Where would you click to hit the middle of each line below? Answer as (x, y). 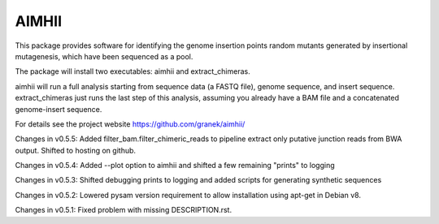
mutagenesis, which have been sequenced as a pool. (104, 56)
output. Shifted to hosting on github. (76, 150)
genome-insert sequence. (59, 109)
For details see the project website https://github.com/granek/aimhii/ (130, 124)
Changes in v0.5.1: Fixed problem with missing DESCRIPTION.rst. (123, 210)
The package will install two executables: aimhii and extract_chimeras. (133, 71)
